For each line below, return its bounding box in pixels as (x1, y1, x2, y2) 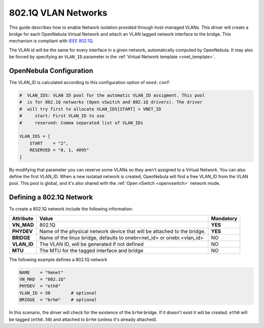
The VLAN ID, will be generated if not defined (39, 241, 144, 247)
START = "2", (29, 140, 68, 146)
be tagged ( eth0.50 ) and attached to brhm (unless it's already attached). (9, 316, 157, 322)
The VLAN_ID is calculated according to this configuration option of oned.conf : (9, 80, 171, 86)
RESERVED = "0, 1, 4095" (29, 147, 89, 153)
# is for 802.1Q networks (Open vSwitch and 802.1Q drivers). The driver (19, 99, 203, 105)
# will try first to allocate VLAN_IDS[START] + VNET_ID (19, 106, 161, 112)
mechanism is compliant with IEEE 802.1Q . (9, 38, 94, 44)
